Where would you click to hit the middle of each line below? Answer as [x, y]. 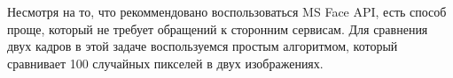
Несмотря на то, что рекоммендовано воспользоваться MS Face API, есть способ [227, 11]
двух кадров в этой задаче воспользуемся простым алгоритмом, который [203, 46]
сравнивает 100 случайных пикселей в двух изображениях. [165, 63]
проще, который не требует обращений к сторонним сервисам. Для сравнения [218, 28]
